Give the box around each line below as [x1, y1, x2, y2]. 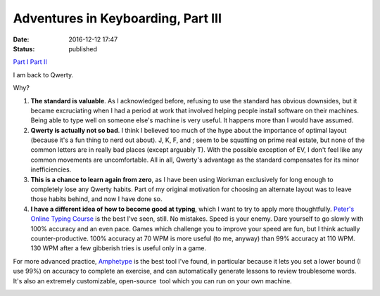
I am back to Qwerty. [13, 70, 74, 79]
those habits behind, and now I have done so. [30, 195, 163, 203]
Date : [13, 35, 30, 44]
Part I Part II [13, 58, 47, 66]
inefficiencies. [30, 165, 72, 174]
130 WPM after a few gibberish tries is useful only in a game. [30, 244, 207, 252]
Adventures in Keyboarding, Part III [13, 11, 222, 26]
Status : [13, 44, 35, 53]
